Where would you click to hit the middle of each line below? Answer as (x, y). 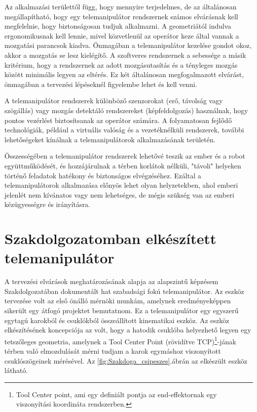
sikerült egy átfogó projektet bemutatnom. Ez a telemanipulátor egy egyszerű (122, 310)
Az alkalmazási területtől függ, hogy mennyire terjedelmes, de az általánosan (121, 6)
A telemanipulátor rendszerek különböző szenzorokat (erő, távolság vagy (114, 101)
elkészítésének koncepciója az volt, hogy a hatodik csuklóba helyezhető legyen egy (128, 330)
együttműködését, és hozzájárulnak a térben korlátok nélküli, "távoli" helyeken (123, 165)
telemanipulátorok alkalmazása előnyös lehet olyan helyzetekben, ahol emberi (121, 185)
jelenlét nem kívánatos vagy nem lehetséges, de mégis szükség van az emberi (119, 194)
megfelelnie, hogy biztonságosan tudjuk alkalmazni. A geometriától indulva (118, 26)
